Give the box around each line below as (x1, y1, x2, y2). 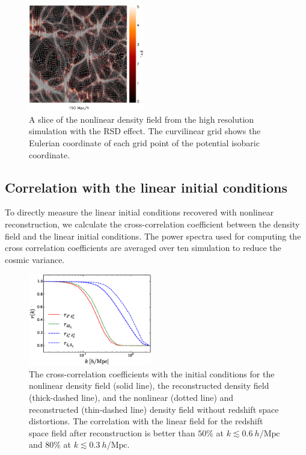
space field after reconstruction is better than (29, 426, 195, 439)
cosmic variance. (5, 253, 65, 265)
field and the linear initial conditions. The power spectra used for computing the (5, 229, 301, 242)
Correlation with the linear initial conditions (5, 178, 287, 196)
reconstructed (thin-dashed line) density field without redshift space (29, 403, 279, 415)
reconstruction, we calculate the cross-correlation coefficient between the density (5, 218, 300, 231)
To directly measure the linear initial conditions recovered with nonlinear (5, 206, 274, 218)
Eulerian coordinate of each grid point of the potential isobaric (29, 137, 260, 149)
